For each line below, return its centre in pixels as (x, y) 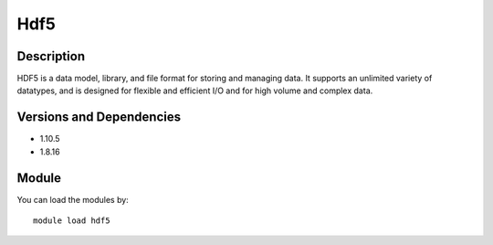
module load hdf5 (72, 221)
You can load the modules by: (73, 199)
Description (51, 56)
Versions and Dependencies (99, 117)
